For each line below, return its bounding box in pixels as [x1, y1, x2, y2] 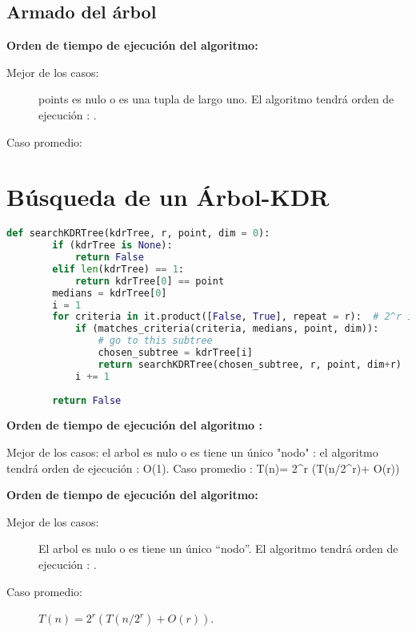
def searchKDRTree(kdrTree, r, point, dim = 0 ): [6, 228, 270, 240]
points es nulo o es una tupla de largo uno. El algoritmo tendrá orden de [38, 91, 394, 107]
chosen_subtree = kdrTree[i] [98, 347, 253, 359]
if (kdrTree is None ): [52, 240, 173, 252]
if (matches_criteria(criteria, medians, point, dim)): [74, 323, 379, 335]
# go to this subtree [98, 335, 213, 347]
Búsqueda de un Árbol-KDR [6, 180, 330, 213]
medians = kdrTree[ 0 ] [52, 287, 167, 299]
